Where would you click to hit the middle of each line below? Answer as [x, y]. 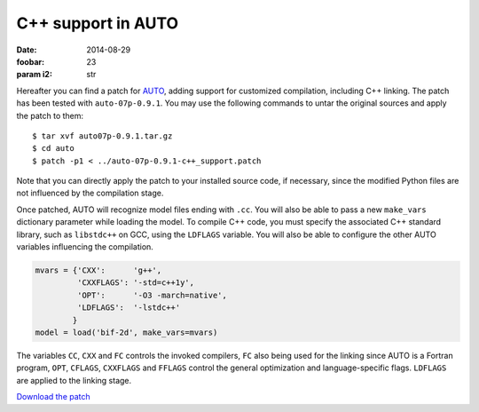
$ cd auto [53, 148]
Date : [27, 50]
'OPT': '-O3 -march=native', [152, 295]
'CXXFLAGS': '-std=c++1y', [136, 283]
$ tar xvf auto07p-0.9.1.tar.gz [102, 136]
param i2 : [35, 75]
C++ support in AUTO [98, 23]
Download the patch [53, 397]
